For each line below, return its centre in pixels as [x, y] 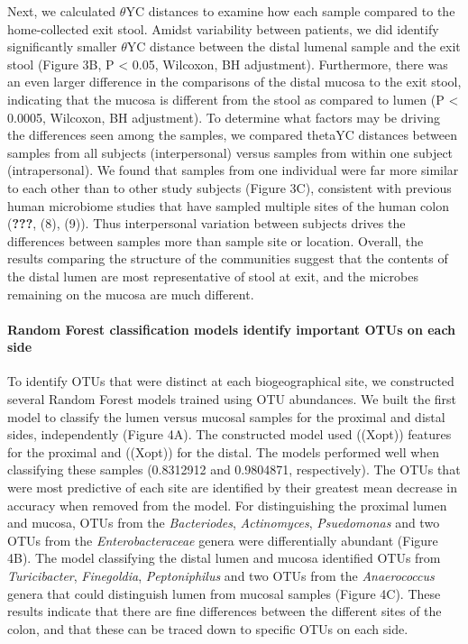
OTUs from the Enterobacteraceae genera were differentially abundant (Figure [223, 540]
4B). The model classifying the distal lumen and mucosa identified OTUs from [224, 558]
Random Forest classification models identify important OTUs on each [232, 329]
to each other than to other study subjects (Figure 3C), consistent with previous [229, 187]
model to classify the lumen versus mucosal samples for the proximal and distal [226, 416]
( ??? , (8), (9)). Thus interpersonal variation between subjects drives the [206, 223]
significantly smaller [62, 46]
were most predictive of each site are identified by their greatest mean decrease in [233, 488]
